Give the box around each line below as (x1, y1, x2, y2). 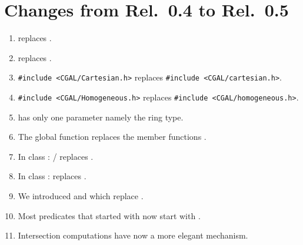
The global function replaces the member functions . (18, 130, 207, 143)
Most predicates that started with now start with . (18, 209, 201, 221)
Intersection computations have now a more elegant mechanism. (18, 229, 248, 241)
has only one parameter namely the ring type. (18, 110, 184, 123)
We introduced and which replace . (18, 190, 144, 202)
